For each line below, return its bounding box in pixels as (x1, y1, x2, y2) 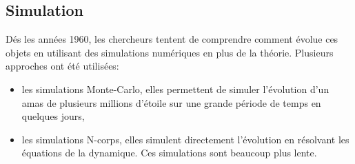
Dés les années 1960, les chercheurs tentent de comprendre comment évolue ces (6, 32, 338, 46)
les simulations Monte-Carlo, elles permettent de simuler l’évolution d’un (21, 81, 329, 96)
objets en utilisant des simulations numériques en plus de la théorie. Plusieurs (6, 45, 334, 59)
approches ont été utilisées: (6, 59, 119, 73)
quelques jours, (21, 109, 85, 123)
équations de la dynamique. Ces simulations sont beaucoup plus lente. (21, 145, 317, 160)
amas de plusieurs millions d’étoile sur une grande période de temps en (21, 95, 321, 110)
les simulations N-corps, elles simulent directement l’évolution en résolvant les (21, 132, 349, 146)
